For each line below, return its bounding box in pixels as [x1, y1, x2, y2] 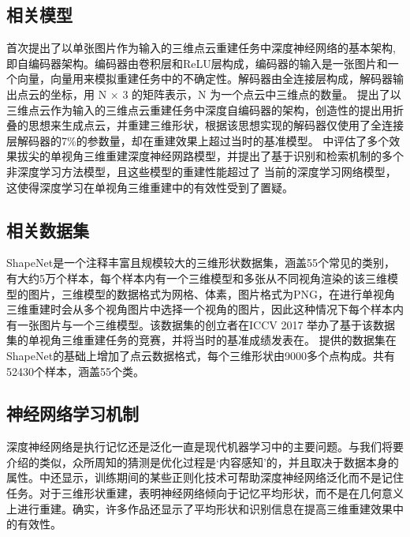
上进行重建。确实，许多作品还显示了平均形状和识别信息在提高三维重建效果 [6, 500, 393, 516]
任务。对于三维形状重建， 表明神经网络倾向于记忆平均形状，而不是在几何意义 [6, 485, 404, 501]
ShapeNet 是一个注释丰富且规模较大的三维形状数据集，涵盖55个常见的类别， [6, 254, 396, 271]
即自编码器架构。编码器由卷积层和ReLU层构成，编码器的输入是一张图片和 [6, 54, 388, 71]
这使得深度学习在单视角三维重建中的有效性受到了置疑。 [6, 178, 293, 195]
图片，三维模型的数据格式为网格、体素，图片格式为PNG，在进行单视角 [28, 285, 396, 302]
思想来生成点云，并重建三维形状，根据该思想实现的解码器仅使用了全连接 [28, 117, 404, 133]
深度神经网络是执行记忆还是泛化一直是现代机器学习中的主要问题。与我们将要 [6, 438, 404, 455]
